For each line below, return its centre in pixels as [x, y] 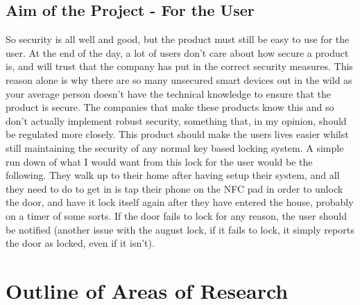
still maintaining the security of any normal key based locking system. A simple [175, 147]
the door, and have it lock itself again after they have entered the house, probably [180, 202]
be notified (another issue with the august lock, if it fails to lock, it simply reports [180, 229]
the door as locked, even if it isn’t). [80, 243]
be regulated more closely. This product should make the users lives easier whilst [177, 134]
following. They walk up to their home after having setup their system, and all [173, 175]
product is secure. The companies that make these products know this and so [170, 107]
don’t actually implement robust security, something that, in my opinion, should [176, 120]
